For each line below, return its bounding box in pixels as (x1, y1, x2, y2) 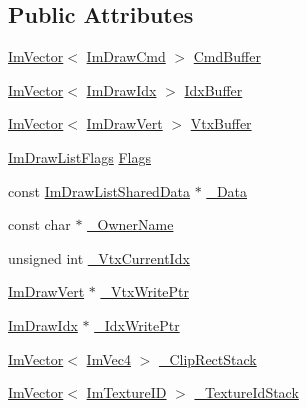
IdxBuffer (184, 79, 243, 100)
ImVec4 (86, 348, 131, 369)
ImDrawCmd (86, 46, 166, 67)
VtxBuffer (190, 113, 252, 134)
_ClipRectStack (158, 348, 257, 369)
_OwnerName (87, 214, 174, 235)
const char (8, 214, 71, 235)
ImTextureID (86, 382, 167, 403)
